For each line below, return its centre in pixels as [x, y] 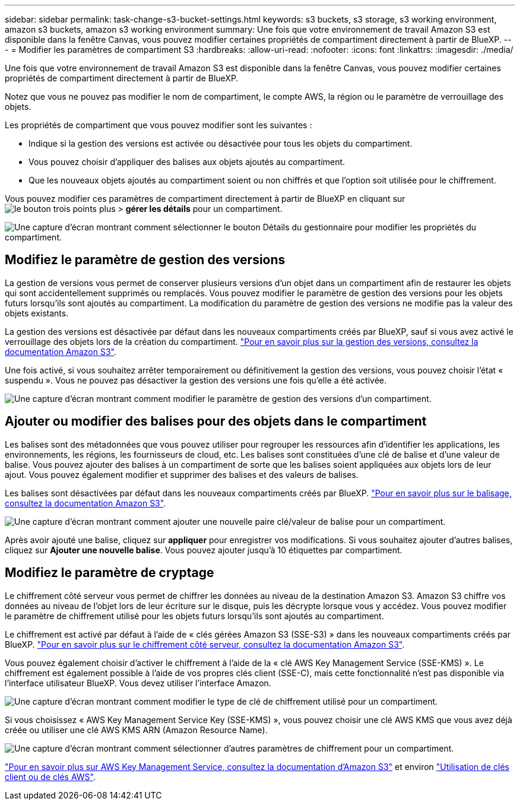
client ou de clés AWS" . [50, 777]
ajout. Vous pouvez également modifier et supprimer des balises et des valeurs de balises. [182, 474]
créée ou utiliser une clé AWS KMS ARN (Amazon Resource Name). [136, 730]
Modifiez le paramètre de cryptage [110, 573]
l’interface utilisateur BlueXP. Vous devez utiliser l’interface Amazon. [138, 683]
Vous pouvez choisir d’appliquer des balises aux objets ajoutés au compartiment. [187, 162]
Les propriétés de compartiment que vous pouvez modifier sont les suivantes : [158, 125]
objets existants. [37, 313]
